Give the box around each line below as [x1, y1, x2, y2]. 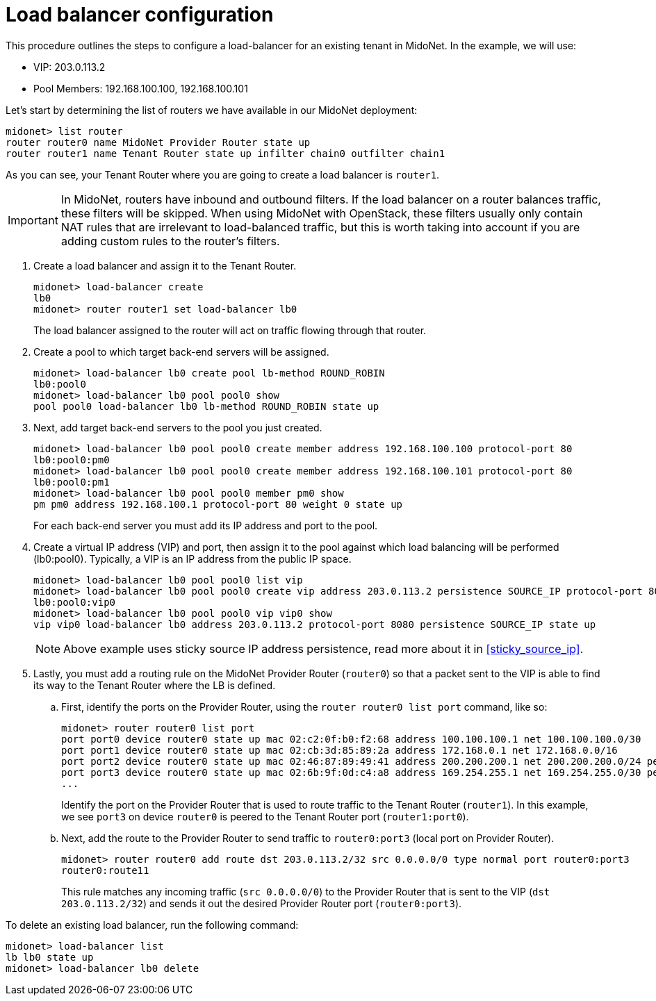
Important [8, 213, 58, 227]
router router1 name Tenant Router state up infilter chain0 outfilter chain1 [6, 147, 445, 159]
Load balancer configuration [6, 3, 274, 26]
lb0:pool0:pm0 [33, 454, 110, 465]
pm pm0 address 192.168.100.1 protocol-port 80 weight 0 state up [33, 498, 403, 510]
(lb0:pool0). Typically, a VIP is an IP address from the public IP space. [33, 552, 352, 565]
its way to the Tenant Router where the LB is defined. [33, 679, 276, 691]
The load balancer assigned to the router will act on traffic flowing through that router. [33, 324, 427, 336]
